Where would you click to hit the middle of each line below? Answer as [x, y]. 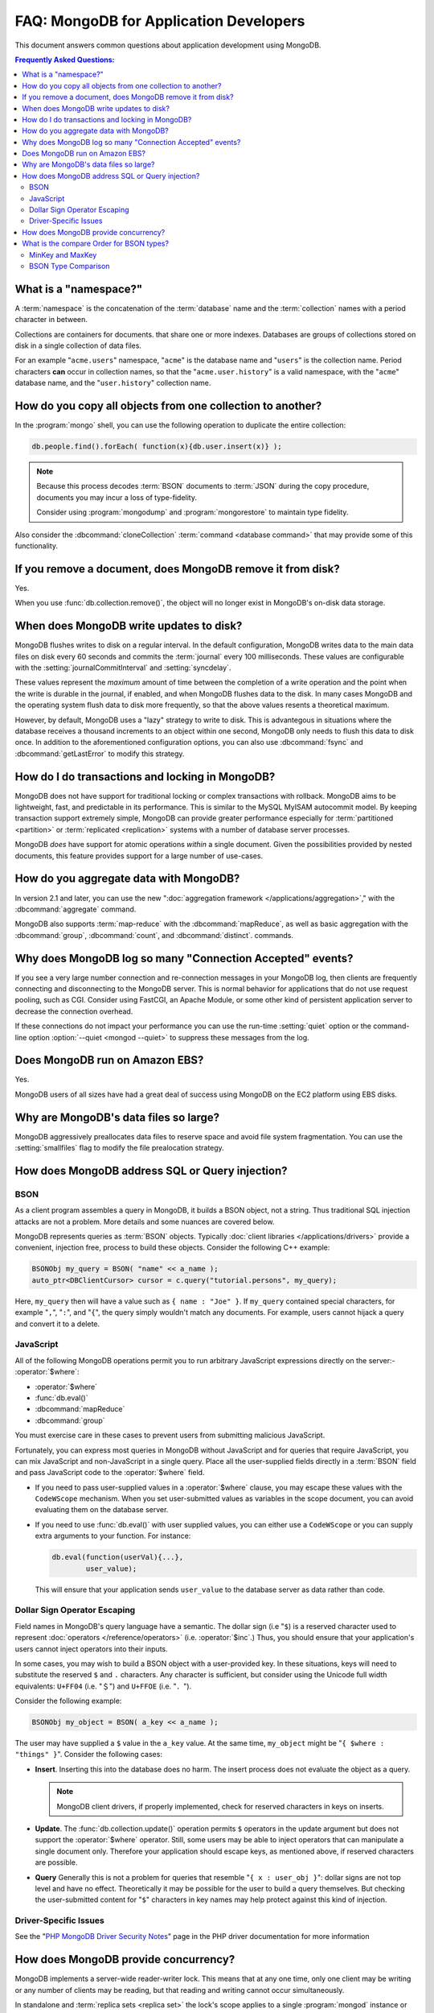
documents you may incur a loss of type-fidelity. [117, 497]
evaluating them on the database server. [102, 1510]
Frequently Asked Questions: [65, 60]
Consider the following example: [68, 1701]
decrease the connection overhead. [74, 1011]
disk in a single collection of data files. [78, 345]
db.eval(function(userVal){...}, [118, 1557]
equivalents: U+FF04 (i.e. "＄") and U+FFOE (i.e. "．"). [103, 1686]
